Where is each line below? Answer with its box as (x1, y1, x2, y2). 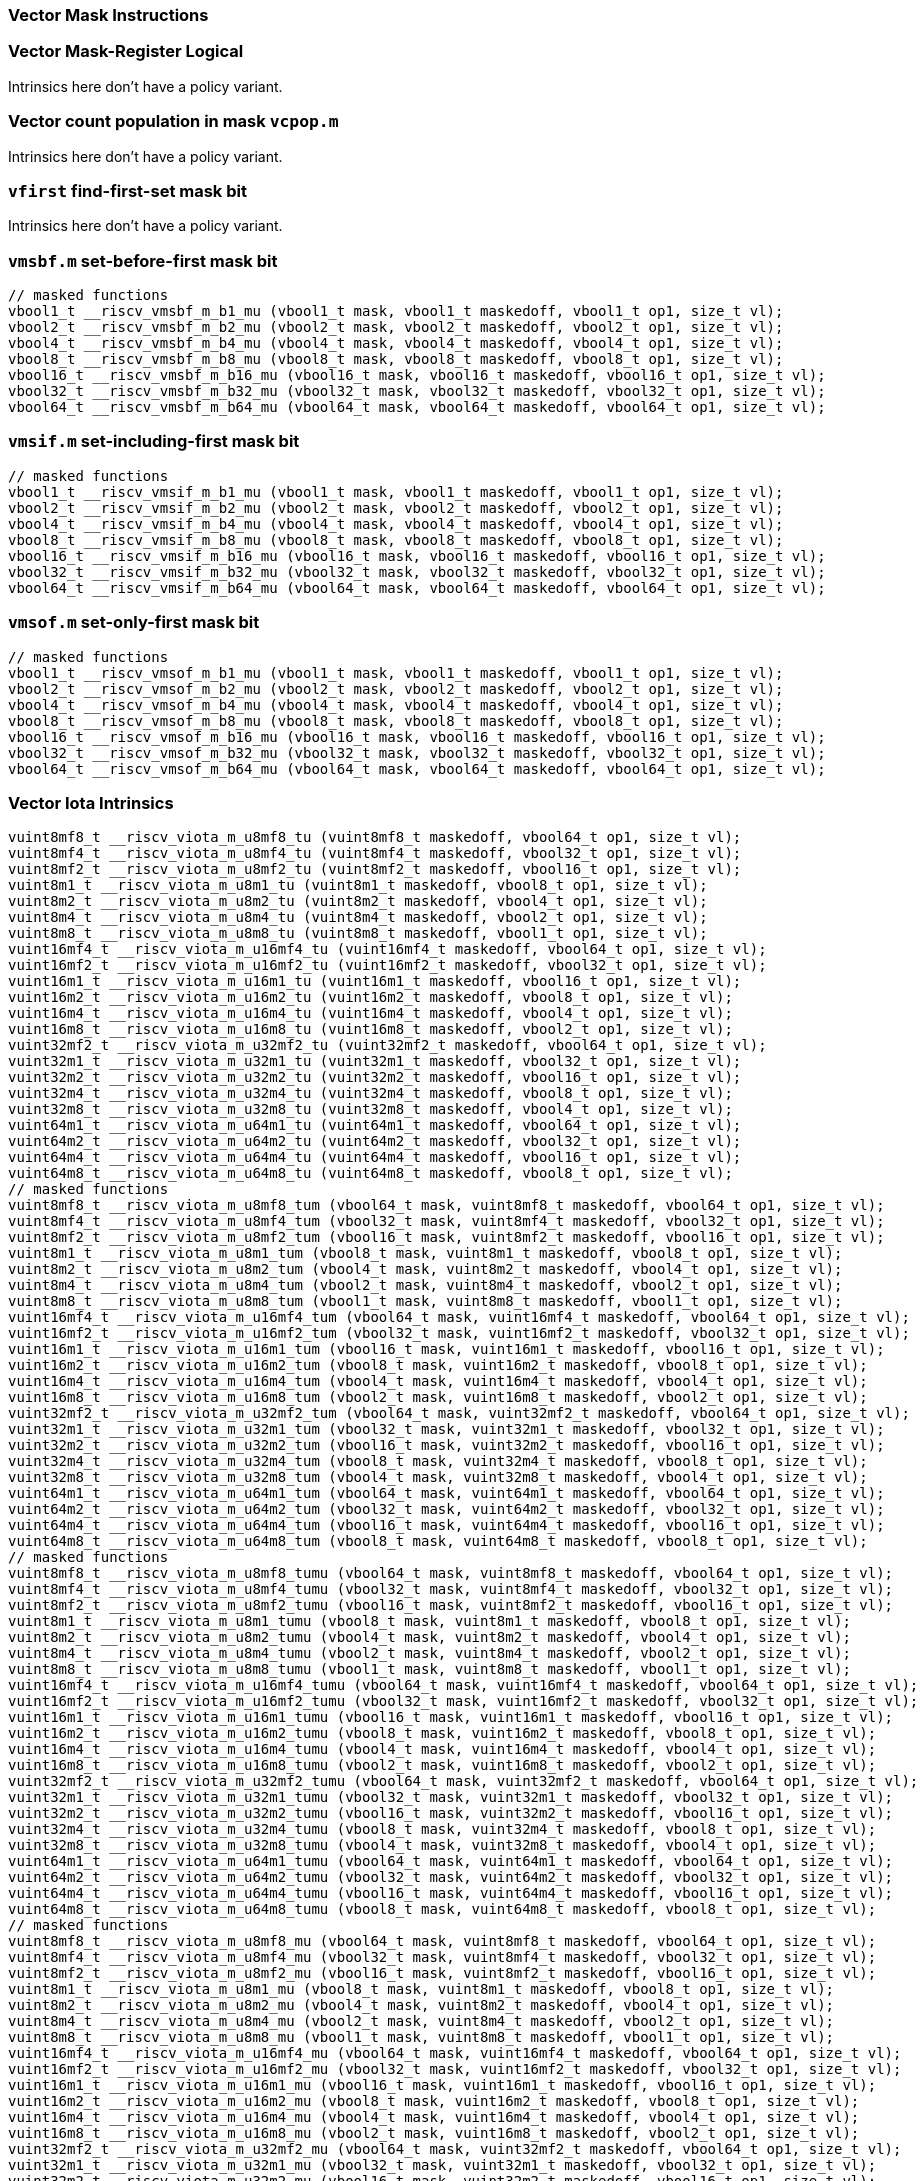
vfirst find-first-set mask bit (8, 180, 247, 201)
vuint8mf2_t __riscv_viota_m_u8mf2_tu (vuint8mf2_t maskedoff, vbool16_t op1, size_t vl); (8, 861, 742, 878)
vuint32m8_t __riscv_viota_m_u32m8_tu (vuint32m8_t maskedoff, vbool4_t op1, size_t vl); (8, 1101, 733, 1118)
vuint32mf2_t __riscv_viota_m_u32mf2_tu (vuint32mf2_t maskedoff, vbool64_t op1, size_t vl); (8, 1037, 767, 1054)
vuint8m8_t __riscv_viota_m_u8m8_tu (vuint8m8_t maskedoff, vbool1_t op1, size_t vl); (8, 925, 708, 942)
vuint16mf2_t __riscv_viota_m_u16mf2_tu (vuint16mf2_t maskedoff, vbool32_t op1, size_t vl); (8, 957, 767, 974)
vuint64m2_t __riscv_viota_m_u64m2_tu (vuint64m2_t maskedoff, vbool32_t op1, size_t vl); (8, 1133, 742, 1150)
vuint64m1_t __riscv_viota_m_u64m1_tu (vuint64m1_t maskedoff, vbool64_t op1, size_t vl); (8, 1117, 742, 1134)
